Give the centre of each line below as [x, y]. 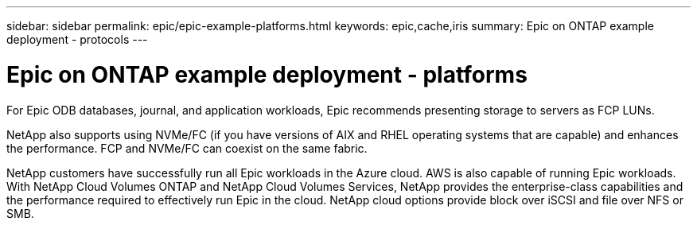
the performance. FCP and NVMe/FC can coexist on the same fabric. [187, 148]
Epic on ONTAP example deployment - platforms [267, 74]
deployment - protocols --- [77, 39]
